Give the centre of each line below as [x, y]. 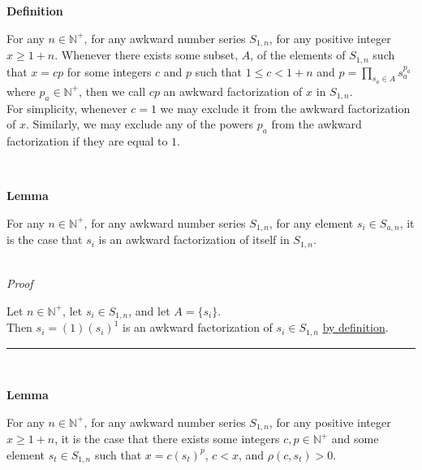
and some [355, 439]
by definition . [355, 327]
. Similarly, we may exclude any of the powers [140, 124]
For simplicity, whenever [67, 108]
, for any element [311, 222]
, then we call [112, 91]
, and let [149, 310]
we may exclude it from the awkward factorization [285, 108]
